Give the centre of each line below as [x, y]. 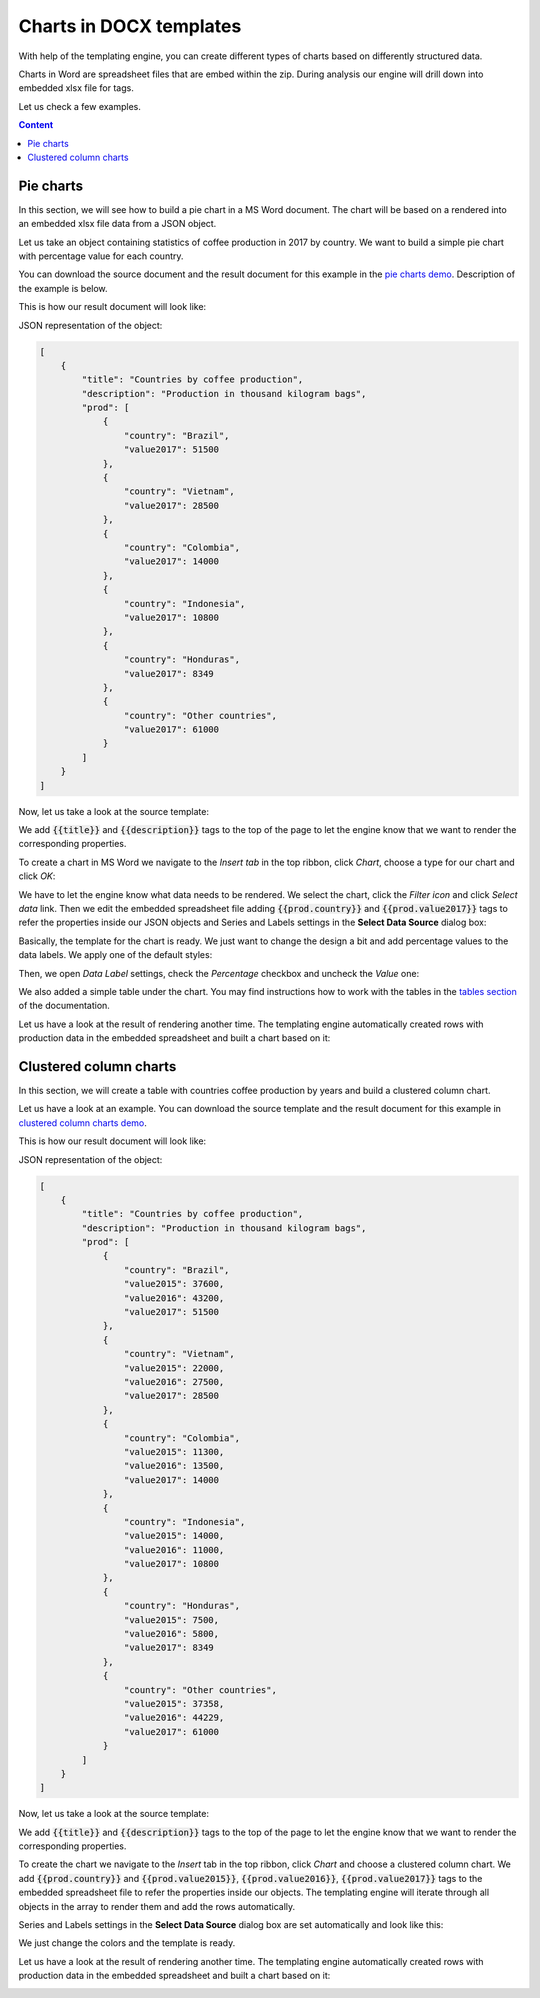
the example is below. [63, 288]
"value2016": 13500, [174, 1466]
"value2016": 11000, [174, 1549]
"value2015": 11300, [174, 1451]
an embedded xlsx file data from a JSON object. [117, 224]
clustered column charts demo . [82, 1122]
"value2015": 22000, [174, 1368]
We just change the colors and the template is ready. [127, 1943]
